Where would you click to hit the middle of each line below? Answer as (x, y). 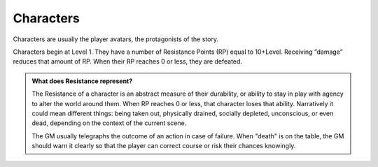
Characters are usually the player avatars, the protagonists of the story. (115, 39)
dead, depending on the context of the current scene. (109, 123)
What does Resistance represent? (82, 81)
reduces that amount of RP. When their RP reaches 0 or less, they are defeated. (128, 61)
